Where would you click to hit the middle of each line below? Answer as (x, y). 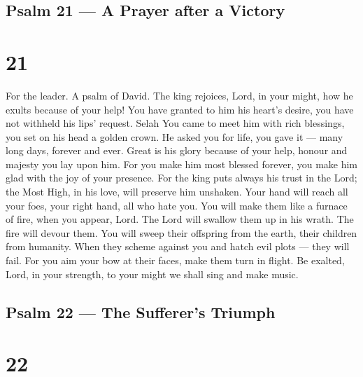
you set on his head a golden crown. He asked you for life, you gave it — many (175, 136)
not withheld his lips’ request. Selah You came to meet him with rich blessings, (175, 123)
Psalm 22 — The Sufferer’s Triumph (141, 311)
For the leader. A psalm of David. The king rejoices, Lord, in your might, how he (179, 95)
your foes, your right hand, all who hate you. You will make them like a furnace (177, 205)
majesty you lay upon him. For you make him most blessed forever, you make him (182, 164)
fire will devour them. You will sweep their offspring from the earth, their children (181, 232)
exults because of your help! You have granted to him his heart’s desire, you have (180, 109)
